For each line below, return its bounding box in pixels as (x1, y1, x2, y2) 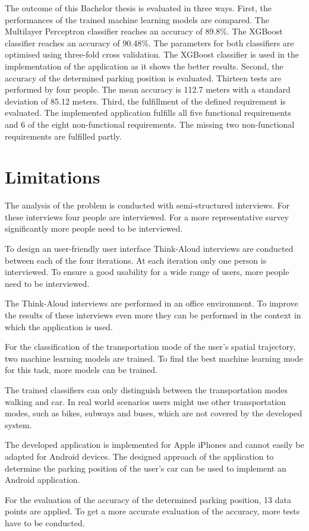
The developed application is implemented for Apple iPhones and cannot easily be (5, 438, 304, 451)
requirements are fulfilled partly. (5, 129, 122, 142)
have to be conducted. (5, 516, 85, 529)
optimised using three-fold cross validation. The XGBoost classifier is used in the (5, 48, 299, 61)
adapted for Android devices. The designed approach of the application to (5, 450, 274, 462)
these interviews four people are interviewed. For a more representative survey (5, 210, 289, 223)
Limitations (5, 165, 100, 189)
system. (5, 418, 32, 431)
